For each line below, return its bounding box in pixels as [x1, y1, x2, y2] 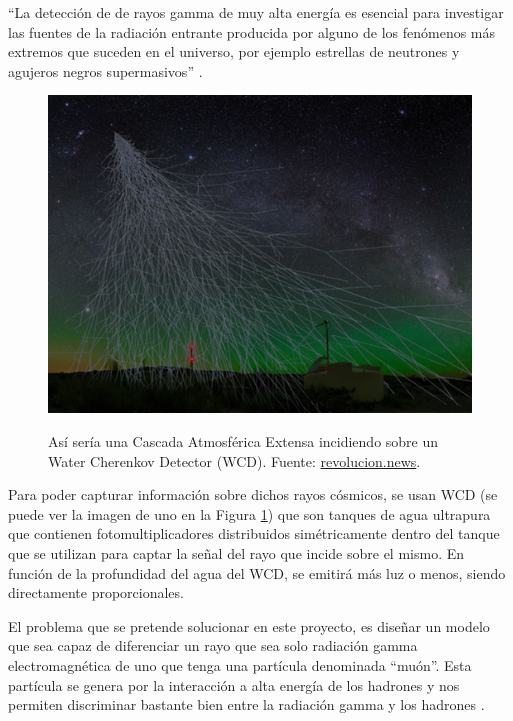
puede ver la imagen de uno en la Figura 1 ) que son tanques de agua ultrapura [8, 503, 491, 524]
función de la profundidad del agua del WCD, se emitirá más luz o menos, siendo [8, 562, 506, 583]
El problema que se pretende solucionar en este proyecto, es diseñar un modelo [8, 615, 490, 636]
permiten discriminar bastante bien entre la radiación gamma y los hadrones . [8, 694, 485, 715]
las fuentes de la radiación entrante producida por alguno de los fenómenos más [8, 21, 496, 42]
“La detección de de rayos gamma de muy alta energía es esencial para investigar [8, 2, 504, 22]
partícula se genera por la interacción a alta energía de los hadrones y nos [8, 674, 460, 695]
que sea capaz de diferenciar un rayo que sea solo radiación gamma [8, 635, 418, 656]
